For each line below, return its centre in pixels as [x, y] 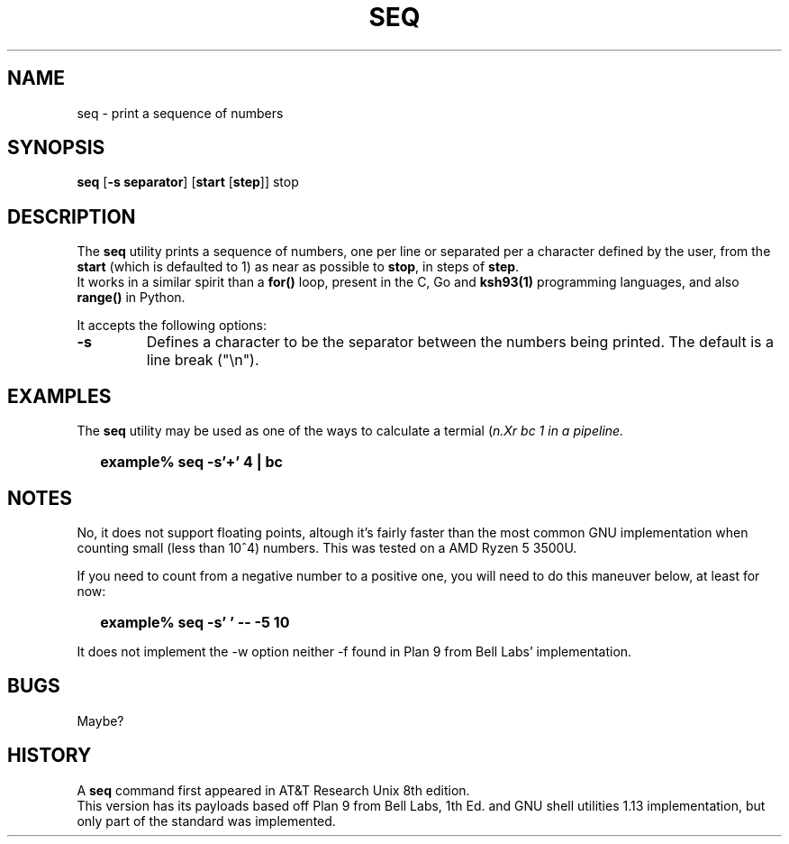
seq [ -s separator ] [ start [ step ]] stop [188, 182]
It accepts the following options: [172, 326]
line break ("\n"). [203, 360]
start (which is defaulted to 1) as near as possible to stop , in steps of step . [298, 267]
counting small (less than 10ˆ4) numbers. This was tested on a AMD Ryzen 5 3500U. [327, 547]
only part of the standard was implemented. [206, 821]
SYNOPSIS [56, 148]
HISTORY [50, 756]
